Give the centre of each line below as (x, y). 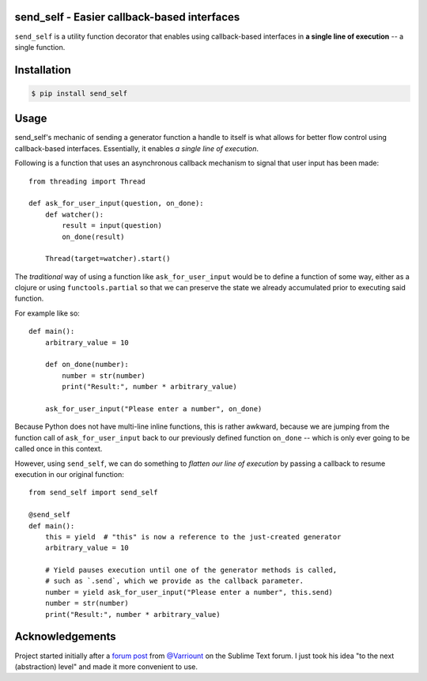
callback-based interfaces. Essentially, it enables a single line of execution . (137, 148)
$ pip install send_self (79, 93)
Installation (43, 70)
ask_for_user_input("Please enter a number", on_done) (153, 409)
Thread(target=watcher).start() (108, 259)
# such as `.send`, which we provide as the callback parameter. (174, 581)
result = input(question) (112, 226)
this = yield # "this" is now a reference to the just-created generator (193, 537)
